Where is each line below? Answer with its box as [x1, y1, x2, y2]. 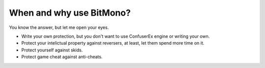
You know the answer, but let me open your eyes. [9, 24, 109, 30]
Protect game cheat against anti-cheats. [21, 54, 103, 60]
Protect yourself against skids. [21, 47, 83, 53]
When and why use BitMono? [9, 7, 131, 18]
